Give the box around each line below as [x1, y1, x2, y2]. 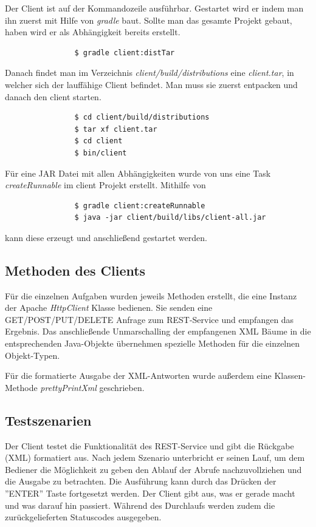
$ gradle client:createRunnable [74, 201, 205, 210]
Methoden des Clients [5, 260, 146, 279]
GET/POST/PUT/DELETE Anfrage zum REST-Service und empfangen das [5, 313, 294, 325]
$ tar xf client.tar [74, 124, 157, 134]
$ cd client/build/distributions [74, 113, 210, 122]
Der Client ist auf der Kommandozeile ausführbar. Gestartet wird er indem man [5, 2, 304, 14]
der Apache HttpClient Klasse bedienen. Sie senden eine [5, 301, 213, 314]
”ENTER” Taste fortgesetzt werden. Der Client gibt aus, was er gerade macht [5, 487, 295, 500]
